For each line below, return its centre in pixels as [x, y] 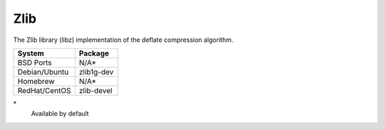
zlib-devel [96, 90]
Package [94, 53]
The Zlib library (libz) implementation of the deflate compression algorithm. [123, 40]
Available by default [60, 114]
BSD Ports [35, 63]
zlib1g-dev [96, 72]
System [31, 53]
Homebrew [36, 81]
